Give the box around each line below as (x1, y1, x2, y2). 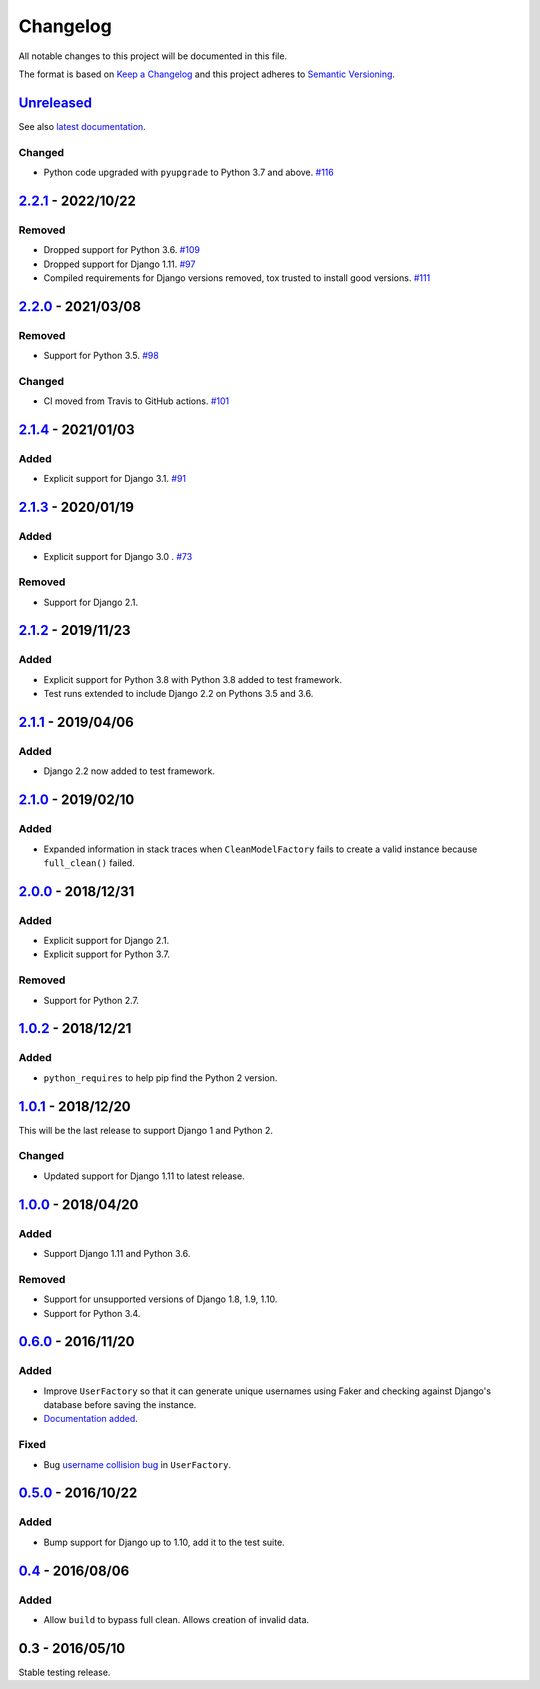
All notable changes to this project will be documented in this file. (18, 50, 288, 62)
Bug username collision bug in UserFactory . (43, 1458, 232, 1470)
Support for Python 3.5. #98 (43, 350, 159, 362)
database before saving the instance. (43, 1399, 197, 1411)
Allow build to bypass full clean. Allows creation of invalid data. (43, 1613, 310, 1625)
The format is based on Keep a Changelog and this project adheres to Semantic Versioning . (18, 68, 395, 80)
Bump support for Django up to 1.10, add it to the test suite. (43, 1536, 285, 1548)
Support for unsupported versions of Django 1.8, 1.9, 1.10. (43, 1293, 278, 1305)
